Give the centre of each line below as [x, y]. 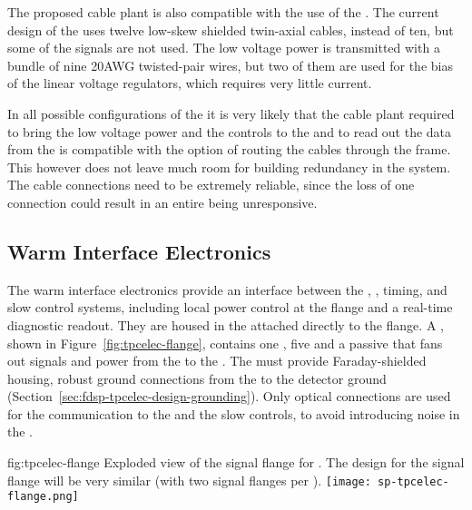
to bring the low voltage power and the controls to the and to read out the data [230, 131]
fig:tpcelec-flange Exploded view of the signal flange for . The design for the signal [236, 462]
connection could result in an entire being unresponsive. [162, 202]
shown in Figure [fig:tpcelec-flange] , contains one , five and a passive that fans [225, 343]
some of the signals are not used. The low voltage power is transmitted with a [224, 48]
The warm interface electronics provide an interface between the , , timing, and [227, 289]
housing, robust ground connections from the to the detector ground [197, 378]
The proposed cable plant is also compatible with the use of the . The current [223, 12]
